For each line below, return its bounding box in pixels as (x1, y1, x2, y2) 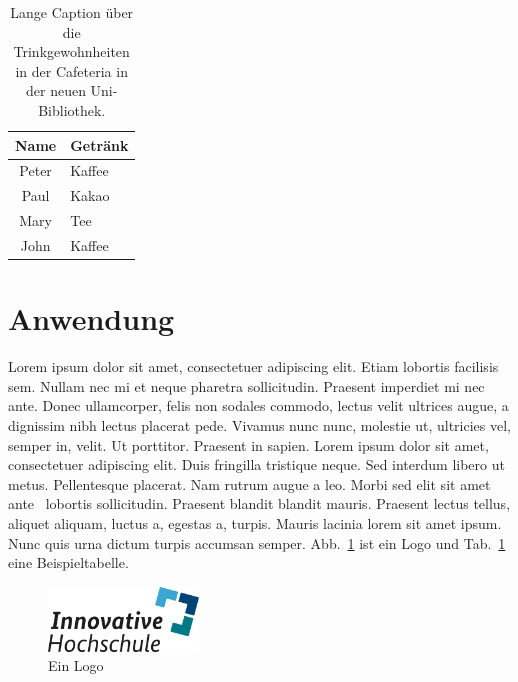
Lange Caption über (10, 2, 134, 22)
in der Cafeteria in (15, 60, 128, 81)
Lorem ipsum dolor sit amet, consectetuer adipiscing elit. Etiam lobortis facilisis (8, 356, 499, 377)
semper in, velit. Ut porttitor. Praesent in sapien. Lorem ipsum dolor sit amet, (8, 434, 489, 455)
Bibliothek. (38, 99, 106, 120)
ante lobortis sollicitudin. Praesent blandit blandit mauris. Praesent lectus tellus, (8, 493, 511, 514)
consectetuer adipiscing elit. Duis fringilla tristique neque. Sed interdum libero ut (8, 454, 505, 475)
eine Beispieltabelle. (8, 552, 129, 573)
